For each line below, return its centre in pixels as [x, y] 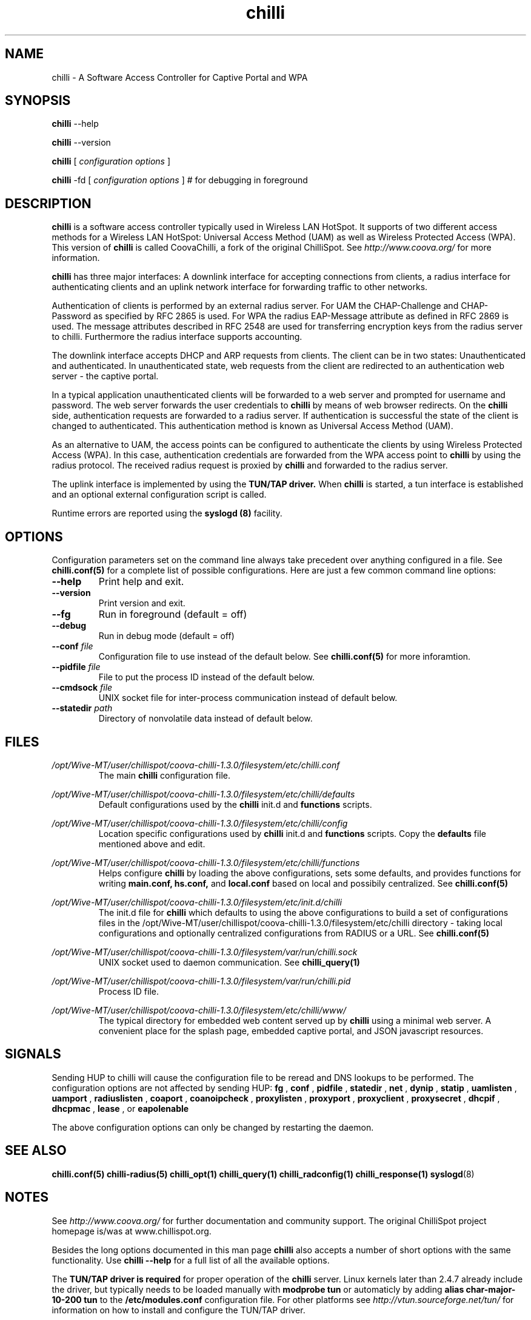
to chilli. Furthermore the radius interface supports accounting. [177, 337]
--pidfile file [76, 667]
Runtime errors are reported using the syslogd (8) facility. [167, 513]
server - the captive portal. [105, 376]
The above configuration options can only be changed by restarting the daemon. [213, 1127]
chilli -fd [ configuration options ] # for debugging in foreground [180, 180]
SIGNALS [33, 1054]
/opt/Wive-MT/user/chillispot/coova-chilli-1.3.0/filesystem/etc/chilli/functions [206, 862]
